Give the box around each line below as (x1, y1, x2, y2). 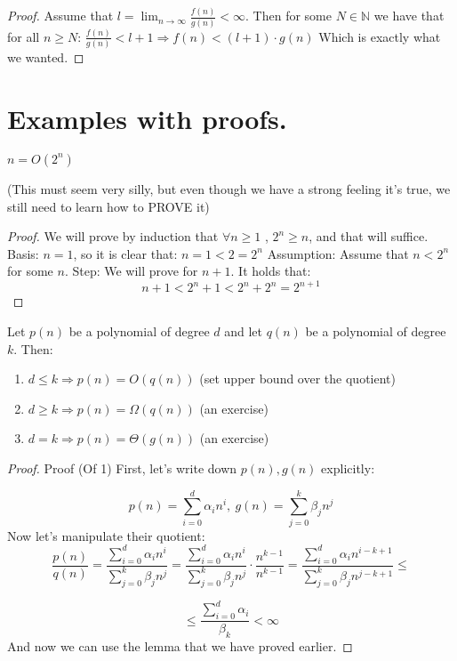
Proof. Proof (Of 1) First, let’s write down (7, 459, 237, 477)
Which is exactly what (318, 27, 441, 45)
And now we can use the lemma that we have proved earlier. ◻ (7, 636, 353, 655)
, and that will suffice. (309, 227, 429, 246)
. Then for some (245, 6, 332, 25)
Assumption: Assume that (267, 244, 409, 262)
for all (7, 27, 40, 45)
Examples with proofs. (7, 101, 287, 137)
